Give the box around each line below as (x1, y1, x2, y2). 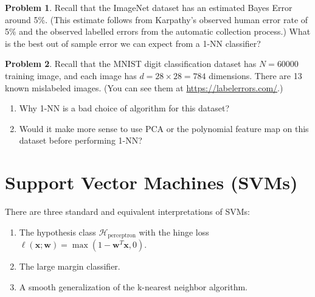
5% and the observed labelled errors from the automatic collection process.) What (5, 25, 311, 38)
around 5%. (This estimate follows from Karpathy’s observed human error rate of (5, 13, 308, 26)
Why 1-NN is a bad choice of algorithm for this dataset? (19, 102, 230, 114)
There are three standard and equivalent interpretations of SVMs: (5, 205, 250, 218)
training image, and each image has (5, 69, 137, 82)
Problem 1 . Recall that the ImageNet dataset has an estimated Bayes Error (5, 1, 292, 13)
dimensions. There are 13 (209, 69, 302, 82)
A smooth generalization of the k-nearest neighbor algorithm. (19, 280, 248, 293)
